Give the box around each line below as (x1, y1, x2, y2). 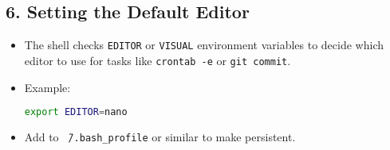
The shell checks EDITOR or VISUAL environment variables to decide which (24, 37, 384, 53)
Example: (24, 79, 71, 95)
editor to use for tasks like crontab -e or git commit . (24, 52, 291, 68)
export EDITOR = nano (24, 106, 128, 118)
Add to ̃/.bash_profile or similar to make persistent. (24, 128, 296, 144)
